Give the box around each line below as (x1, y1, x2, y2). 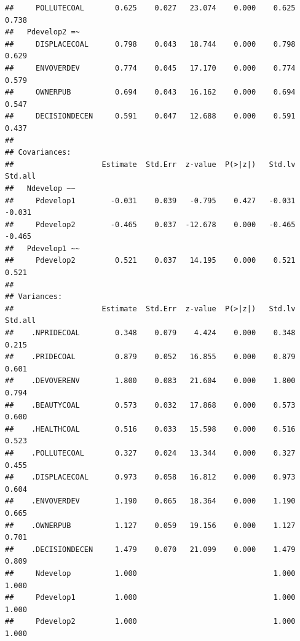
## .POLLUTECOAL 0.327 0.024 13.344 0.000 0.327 (5, 448, 296, 457)
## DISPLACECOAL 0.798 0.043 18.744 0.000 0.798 (5, 39, 296, 49)
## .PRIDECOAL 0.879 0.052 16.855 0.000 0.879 (5, 352, 296, 362)
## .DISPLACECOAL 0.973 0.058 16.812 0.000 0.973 (5, 473, 296, 482)
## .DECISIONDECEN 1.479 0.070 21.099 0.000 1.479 (5, 545, 296, 554)
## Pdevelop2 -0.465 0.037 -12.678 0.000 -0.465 (5, 220, 296, 229)
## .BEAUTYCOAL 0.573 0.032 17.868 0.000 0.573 (5, 400, 296, 410)
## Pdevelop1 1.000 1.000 (5, 593, 296, 602)
